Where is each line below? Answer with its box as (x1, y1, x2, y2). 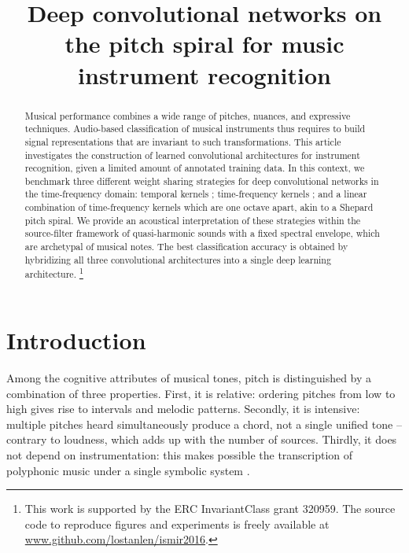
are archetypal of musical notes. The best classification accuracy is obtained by (24, 240, 348, 253)
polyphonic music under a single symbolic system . (6, 462, 250, 478)
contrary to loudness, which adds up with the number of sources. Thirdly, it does (6, 431, 397, 448)
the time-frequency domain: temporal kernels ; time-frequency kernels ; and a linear (24, 187, 367, 201)
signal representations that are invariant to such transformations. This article (24, 135, 341, 148)
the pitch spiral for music (64, 28, 345, 60)
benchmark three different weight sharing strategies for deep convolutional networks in (24, 174, 379, 187)
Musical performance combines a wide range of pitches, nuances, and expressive (24, 109, 351, 122)
